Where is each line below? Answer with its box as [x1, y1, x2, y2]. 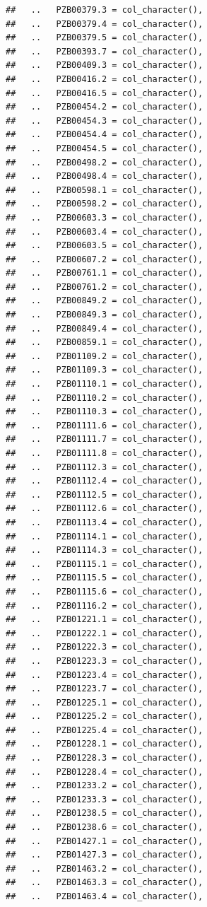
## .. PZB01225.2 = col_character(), [6, 711, 203, 722]
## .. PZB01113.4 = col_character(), [6, 517, 203, 527]
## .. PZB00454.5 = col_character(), [6, 143, 203, 153]
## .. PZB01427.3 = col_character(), [6, 850, 203, 860]
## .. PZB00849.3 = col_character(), [6, 310, 203, 320]
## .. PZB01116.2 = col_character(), [6, 600, 203, 611]
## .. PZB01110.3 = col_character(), [6, 406, 203, 417]
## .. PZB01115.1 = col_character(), [6, 558, 203, 569]
